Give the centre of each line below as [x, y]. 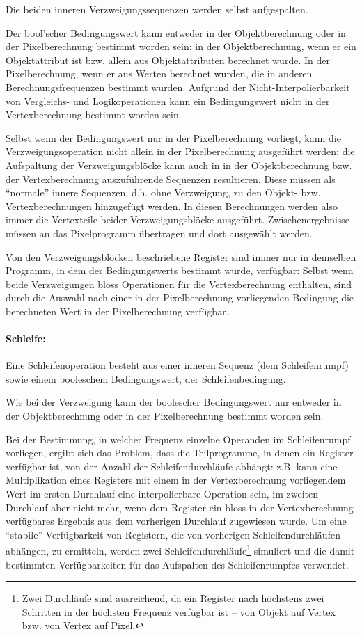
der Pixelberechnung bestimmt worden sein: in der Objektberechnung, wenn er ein [181, 46]
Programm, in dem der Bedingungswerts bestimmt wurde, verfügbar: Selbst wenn [180, 270]
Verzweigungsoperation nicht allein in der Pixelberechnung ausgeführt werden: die [180, 151]
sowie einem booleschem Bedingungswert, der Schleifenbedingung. [146, 378]
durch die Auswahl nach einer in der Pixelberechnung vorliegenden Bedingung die [180, 297]
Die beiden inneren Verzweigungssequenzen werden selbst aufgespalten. [157, 9]
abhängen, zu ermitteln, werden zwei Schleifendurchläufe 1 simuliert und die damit [180, 550]
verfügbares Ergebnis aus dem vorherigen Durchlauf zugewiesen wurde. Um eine [176, 521]
